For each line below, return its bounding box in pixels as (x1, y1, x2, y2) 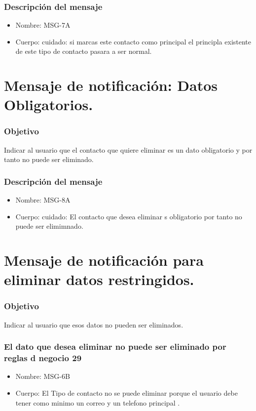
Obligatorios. (4, 94, 93, 115)
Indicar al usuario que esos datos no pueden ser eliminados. (4, 319, 183, 329)
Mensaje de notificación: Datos (4, 75, 218, 95)
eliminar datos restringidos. (4, 269, 194, 289)
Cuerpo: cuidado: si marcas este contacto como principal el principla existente (15, 36, 252, 46)
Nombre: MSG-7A (15, 20, 71, 30)
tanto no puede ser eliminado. (4, 154, 94, 164)
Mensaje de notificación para (4, 250, 204, 270)
